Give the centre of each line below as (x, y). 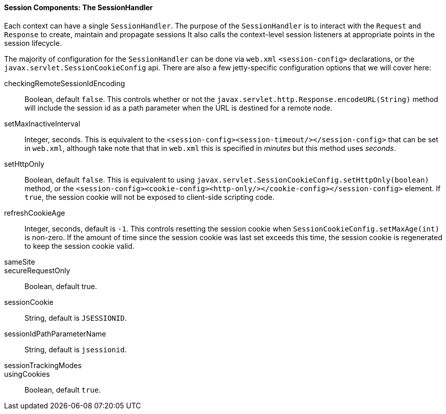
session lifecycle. (33, 43)
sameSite (20, 262)
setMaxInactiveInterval (42, 123)
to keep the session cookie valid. (80, 246)
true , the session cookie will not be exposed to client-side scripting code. (150, 197)
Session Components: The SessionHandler (79, 7)
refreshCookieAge (35, 213)
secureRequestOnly (37, 270)
